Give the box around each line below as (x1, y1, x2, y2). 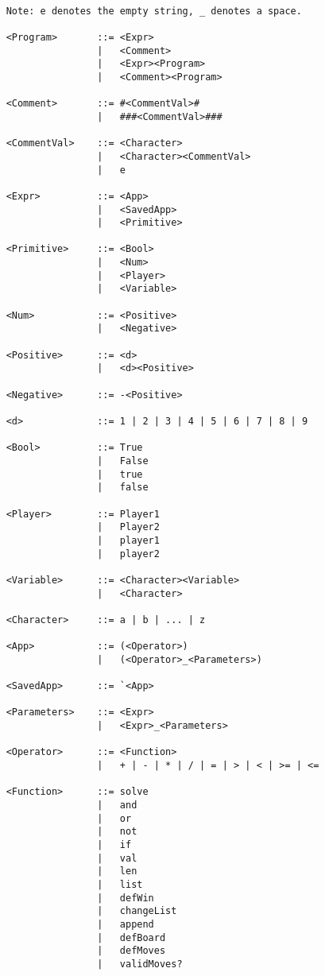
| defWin (97, 892, 154, 904)
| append (97, 918, 154, 930)
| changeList (97, 905, 177, 917)
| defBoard (97, 931, 166, 943)
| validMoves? (97, 958, 183, 970)
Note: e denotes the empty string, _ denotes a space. (6, 5, 302, 17)
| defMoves (97, 945, 166, 957)
